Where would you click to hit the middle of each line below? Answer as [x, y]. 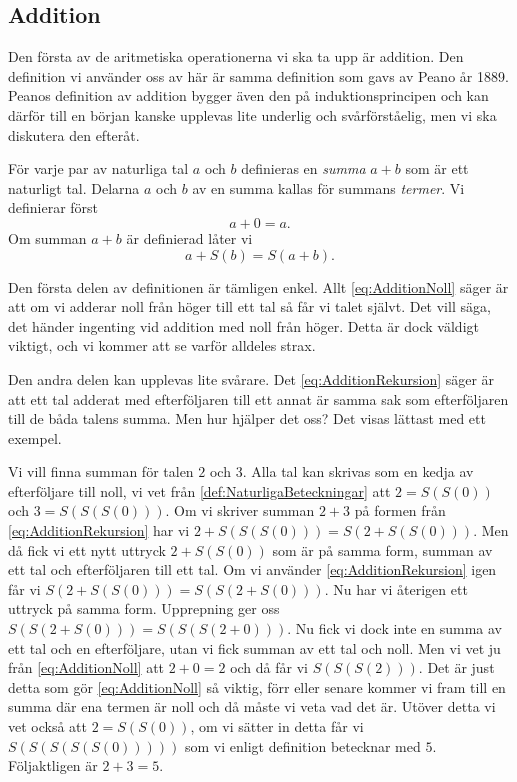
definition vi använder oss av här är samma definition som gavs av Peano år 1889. [258, 75]
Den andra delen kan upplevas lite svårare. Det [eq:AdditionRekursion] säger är [251, 378]
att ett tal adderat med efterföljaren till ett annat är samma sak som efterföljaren [258, 398]
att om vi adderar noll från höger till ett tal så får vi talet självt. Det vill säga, [249, 306]
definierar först [53, 207]
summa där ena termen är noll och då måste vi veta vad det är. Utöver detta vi [252, 706]
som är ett [437, 168]
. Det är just [456, 667]
